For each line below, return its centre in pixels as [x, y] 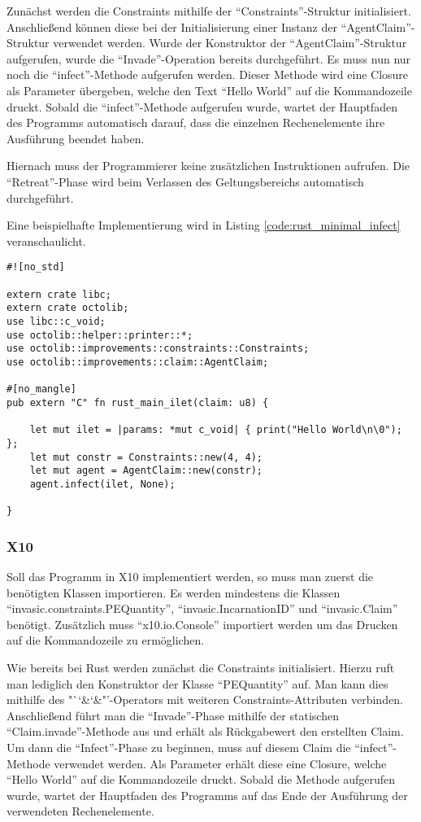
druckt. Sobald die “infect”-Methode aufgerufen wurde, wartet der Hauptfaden [202, 106]
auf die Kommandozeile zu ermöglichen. [106, 640]
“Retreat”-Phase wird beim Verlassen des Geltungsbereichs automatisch [185, 181]
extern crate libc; [59, 294]
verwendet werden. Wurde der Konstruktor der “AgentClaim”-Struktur [230, 43]
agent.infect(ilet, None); [102, 484]
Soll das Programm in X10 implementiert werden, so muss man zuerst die [190, 576]
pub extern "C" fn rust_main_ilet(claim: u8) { [138, 402]
